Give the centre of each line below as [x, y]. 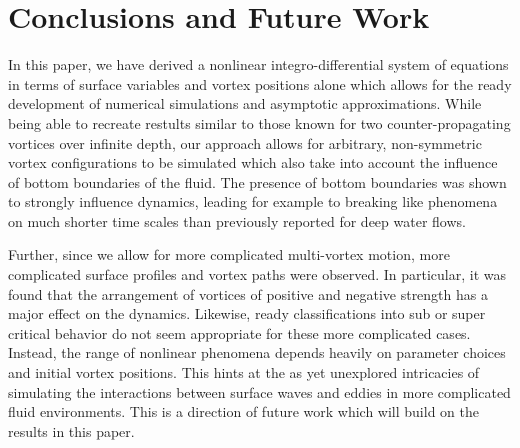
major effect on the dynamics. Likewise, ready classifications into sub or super [247, 313]
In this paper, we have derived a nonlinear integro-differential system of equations [258, 64]
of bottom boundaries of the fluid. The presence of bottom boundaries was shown [257, 181]
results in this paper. [71, 430]
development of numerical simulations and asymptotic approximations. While [245, 103]
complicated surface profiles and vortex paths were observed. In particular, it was [257, 274]
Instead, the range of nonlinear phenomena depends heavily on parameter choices [257, 352]
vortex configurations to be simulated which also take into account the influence [253, 162]
